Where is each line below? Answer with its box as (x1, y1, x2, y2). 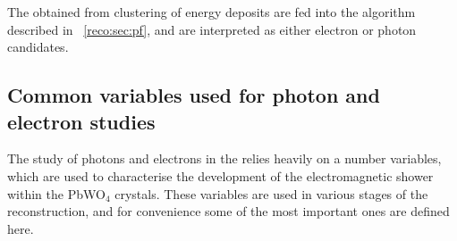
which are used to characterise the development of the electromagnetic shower (7, 166, 434, 185)
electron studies (7, 107, 156, 135)
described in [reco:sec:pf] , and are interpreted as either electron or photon (7, 20, 417, 38)
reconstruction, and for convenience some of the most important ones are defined (7, 202, 450, 220)
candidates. (7, 37, 69, 56)
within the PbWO (7, 184, 106, 203)
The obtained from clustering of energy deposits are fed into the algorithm (7, 3, 416, 21)
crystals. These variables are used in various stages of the (114, 184, 428, 203)
